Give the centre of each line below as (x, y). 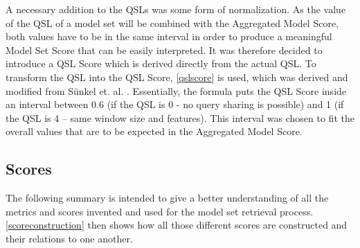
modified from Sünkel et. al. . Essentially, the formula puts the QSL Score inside (176, 90)
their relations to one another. (69, 238)
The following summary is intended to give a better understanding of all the (167, 198)
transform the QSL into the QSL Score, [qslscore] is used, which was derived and (177, 77)
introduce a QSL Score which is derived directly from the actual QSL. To (161, 63)
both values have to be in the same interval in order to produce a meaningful (169, 36)
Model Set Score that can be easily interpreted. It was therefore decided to (164, 50)
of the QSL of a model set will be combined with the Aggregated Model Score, (172, 23)
